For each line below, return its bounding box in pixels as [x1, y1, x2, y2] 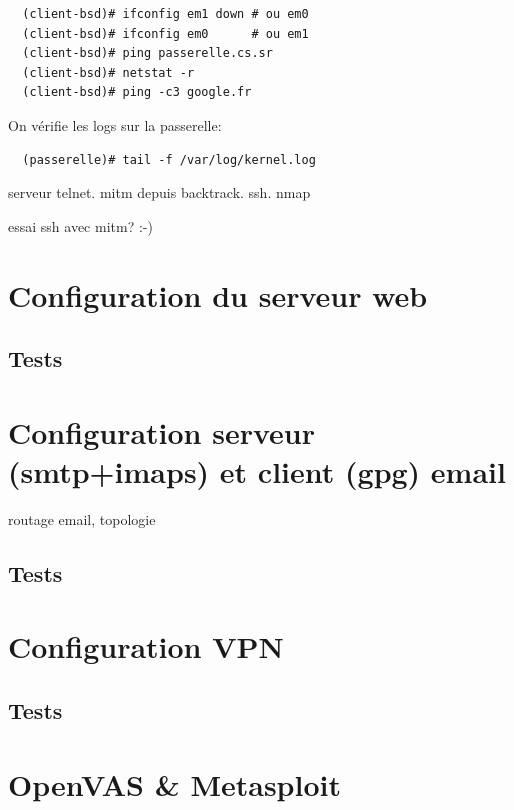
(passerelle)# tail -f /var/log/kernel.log [22, 152, 316, 167]
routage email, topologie [8, 508, 156, 529]
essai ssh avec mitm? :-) [8, 215, 153, 236]
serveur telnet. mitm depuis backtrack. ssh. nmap [8, 182, 311, 203]
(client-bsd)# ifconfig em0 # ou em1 [22, 26, 309, 41]
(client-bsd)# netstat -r [22, 65, 195, 80]
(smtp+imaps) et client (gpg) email [8, 450, 506, 491]
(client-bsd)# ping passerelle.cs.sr [22, 46, 273, 61]
